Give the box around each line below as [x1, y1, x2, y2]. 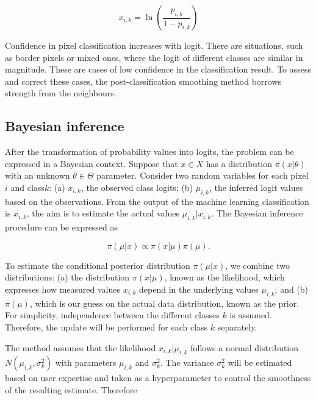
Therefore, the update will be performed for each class [5, 320, 208, 333]
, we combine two [225, 259, 290, 271]
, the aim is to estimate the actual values [26, 207, 180, 220]
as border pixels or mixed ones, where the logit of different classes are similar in [5, 51, 303, 63]
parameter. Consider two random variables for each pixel [96, 169, 309, 182]
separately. [217, 320, 257, 333]
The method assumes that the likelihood [5, 341, 156, 354]
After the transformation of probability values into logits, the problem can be [5, 145, 294, 158]
